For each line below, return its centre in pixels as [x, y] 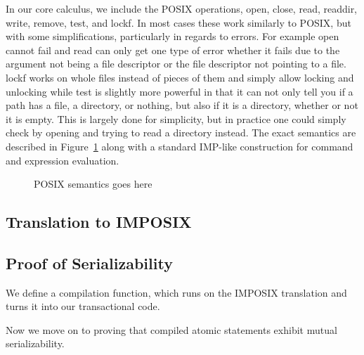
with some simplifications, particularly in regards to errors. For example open [173, 36]
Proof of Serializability [89, 263]
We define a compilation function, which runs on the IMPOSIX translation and [176, 292]
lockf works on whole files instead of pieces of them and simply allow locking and [180, 77]
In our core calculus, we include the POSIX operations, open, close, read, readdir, [182, 8]
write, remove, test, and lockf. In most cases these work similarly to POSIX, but [178, 22]
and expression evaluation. [63, 160]
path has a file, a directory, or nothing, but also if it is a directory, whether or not [182, 105]
